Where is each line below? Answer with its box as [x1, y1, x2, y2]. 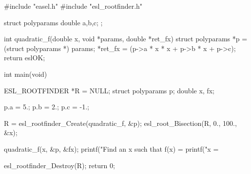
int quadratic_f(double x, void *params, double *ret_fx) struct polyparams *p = [4, 34, 248, 44]
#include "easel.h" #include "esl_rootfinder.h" [4, 1, 143, 11]
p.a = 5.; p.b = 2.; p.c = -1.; [4, 102, 90, 112]
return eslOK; [4, 52, 45, 63]
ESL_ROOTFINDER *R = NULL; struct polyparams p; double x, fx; [4, 85, 214, 95]
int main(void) [4, 69, 47, 79]
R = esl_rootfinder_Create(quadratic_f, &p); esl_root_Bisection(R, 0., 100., [4, 118, 237, 128]
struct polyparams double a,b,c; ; [4, 17, 103, 27]
